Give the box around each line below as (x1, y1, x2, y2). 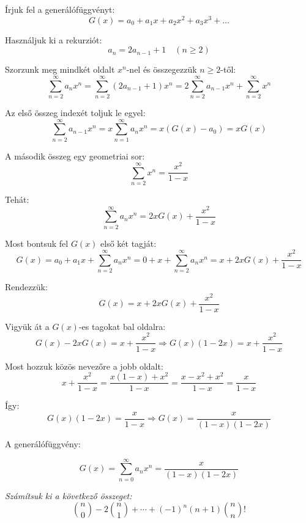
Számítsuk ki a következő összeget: (5, 489, 132, 502)
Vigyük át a (5, 320, 50, 332)
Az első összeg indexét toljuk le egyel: (5, 106, 146, 119)
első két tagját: (100, 236, 157, 249)
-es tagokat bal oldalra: (78, 320, 166, 332)
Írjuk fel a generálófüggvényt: (5, 3, 115, 15)
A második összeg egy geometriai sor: (5, 149, 145, 162)
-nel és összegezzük (126, 63, 197, 76)
